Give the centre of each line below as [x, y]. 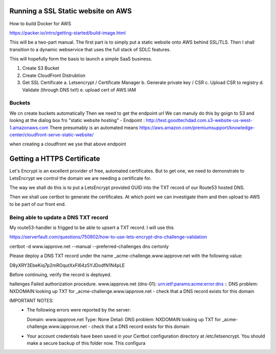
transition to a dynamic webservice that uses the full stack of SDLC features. [90, 49]
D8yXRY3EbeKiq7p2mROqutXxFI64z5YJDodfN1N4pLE [67, 265]
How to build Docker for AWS [40, 24]
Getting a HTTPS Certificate [55, 159]
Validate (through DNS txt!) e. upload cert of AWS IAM [79, 90]
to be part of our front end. [38, 204]
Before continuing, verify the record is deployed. [61, 275]
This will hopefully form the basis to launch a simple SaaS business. [81, 59]
